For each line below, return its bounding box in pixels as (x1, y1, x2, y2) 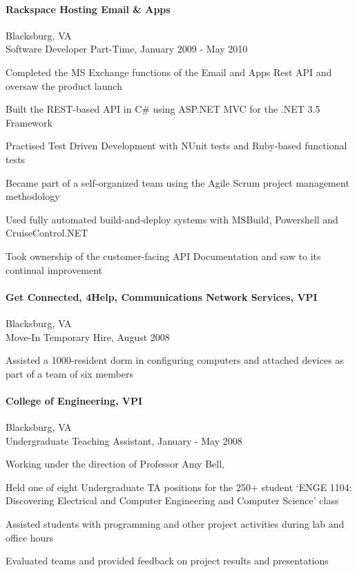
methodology (6, 189, 60, 203)
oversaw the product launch (6, 78, 122, 93)
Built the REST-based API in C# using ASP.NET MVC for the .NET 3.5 (6, 102, 320, 116)
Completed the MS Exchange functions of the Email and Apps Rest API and (6, 64, 332, 79)
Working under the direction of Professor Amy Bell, (6, 456, 224, 471)
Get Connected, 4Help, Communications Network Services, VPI (6, 289, 318, 304)
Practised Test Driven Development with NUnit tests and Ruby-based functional (6, 138, 347, 153)
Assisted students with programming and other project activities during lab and (6, 517, 345, 531)
